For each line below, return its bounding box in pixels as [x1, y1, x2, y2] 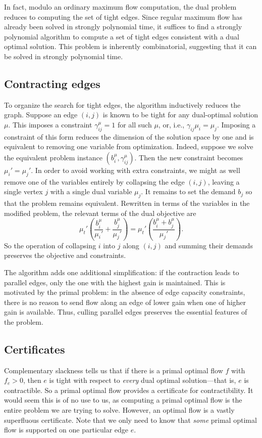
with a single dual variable [50, 186, 132, 197]
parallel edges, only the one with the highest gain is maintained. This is [4, 277, 226, 287]
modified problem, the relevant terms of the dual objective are [4, 207, 196, 218]
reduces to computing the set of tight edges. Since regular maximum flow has [4, 11, 243, 22]
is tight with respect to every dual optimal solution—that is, [49, 375, 236, 385]
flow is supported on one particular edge [4, 424, 129, 435]
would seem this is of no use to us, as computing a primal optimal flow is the [4, 395, 242, 405]
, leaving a [207, 176, 240, 187]
